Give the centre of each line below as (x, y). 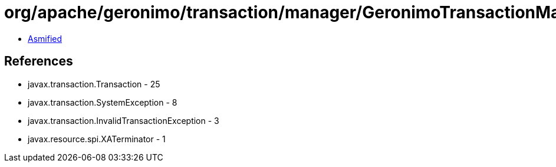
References (39, 61)
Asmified (45, 38)
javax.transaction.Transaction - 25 (94, 84)
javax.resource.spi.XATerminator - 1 (97, 139)
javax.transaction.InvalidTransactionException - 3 (124, 120)
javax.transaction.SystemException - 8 (103, 102)
